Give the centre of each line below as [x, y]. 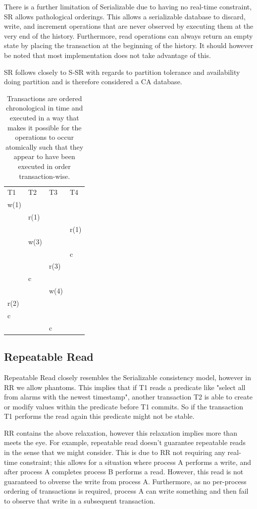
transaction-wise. [45, 176]
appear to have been [44, 156]
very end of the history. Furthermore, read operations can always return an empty [128, 35]
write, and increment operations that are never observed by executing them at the [129, 26]
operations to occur [44, 137]
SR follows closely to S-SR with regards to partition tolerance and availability [122, 72]
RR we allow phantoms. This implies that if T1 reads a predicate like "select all [125, 387]
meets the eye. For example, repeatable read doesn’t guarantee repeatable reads [125, 442]
